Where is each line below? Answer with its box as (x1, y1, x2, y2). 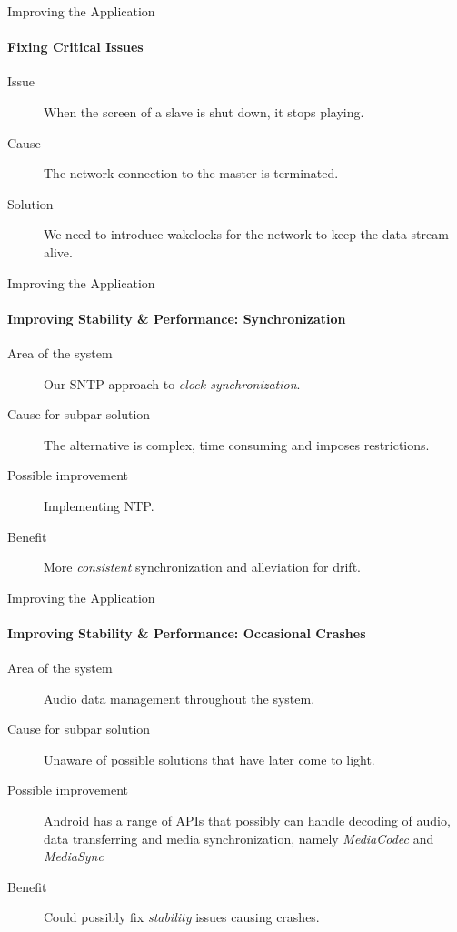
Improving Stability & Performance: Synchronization (7, 308, 346, 327)
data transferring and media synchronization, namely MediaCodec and (44, 828, 434, 847)
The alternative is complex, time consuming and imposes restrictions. (44, 435, 430, 454)
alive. (44, 242, 73, 261)
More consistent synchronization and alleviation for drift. (44, 557, 361, 576)
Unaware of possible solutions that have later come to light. (44, 749, 375, 768)
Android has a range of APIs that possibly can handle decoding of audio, (44, 811, 451, 830)
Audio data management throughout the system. (44, 688, 315, 707)
